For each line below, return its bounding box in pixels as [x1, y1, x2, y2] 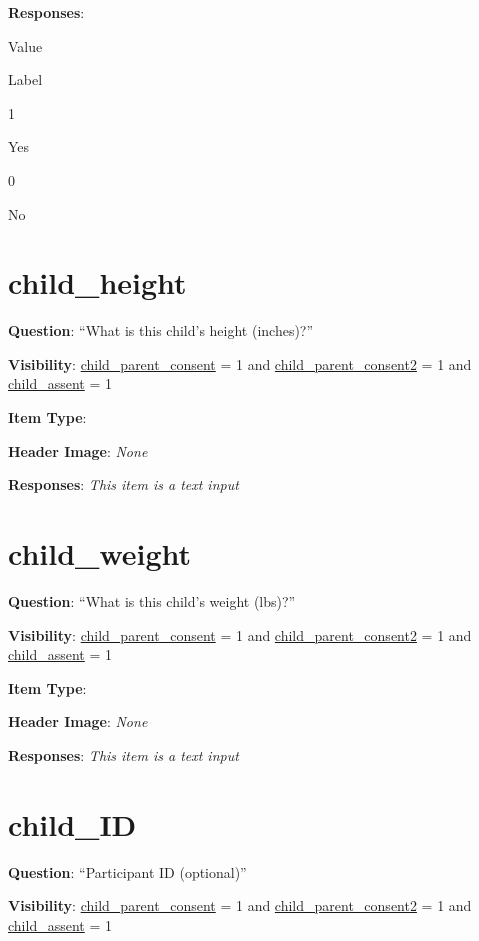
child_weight [8, 533, 192, 574]
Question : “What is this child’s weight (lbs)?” [8, 590, 296, 611]
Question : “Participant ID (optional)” [8, 861, 247, 882]
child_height [8, 262, 187, 303]
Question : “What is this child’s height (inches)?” [8, 320, 314, 341]
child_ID [8, 803, 137, 844]
